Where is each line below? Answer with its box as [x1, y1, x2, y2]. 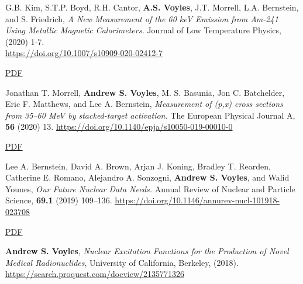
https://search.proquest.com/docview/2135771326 [5, 268, 184, 280]
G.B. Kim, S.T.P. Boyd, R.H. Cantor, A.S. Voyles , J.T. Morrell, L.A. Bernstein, [5, 1, 299, 13]
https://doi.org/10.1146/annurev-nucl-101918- [115, 194, 280, 206]
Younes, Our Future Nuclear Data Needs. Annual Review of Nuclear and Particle [5, 182, 295, 195]
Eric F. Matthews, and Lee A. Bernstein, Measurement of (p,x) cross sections [5, 98, 283, 110]
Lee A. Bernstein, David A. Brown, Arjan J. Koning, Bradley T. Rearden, [5, 160, 271, 172]
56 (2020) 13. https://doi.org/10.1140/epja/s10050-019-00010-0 [5, 120, 233, 133]
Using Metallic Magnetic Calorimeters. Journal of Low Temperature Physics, [5, 24, 281, 36]
